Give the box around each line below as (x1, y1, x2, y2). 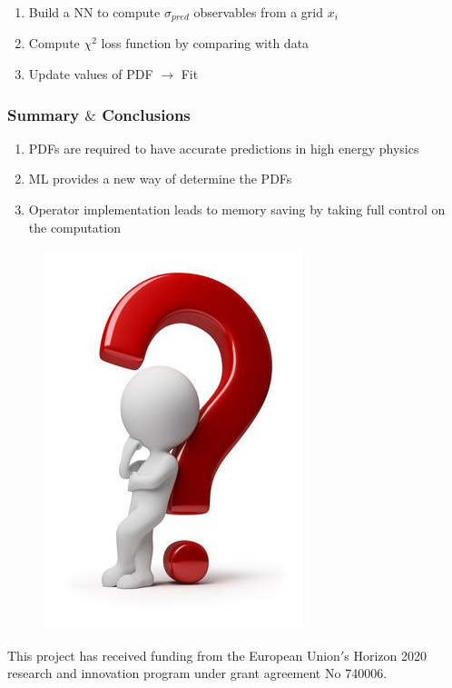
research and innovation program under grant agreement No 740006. (7, 663, 388, 683)
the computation (28, 217, 121, 236)
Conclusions (102, 103, 191, 125)
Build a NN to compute (28, 3, 161, 21)
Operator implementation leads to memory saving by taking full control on (28, 200, 446, 219)
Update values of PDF (28, 65, 153, 84)
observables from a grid (193, 3, 324, 21)
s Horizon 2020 (344, 645, 427, 664)
